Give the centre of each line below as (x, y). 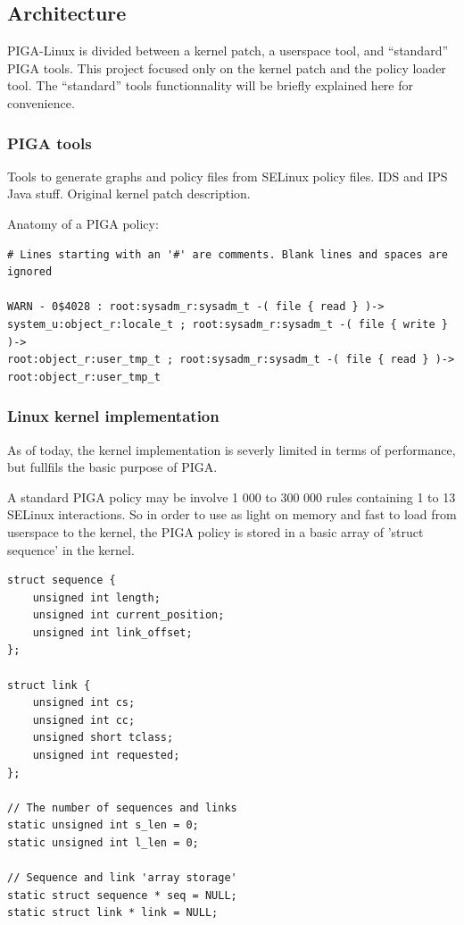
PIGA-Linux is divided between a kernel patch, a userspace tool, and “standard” (228, 50)
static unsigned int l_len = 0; (103, 843)
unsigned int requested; (106, 756)
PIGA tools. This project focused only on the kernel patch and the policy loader (227, 67)
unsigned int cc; (84, 720)
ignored (30, 272)
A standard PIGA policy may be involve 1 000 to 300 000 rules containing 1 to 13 (232, 496)
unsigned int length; (96, 597)
